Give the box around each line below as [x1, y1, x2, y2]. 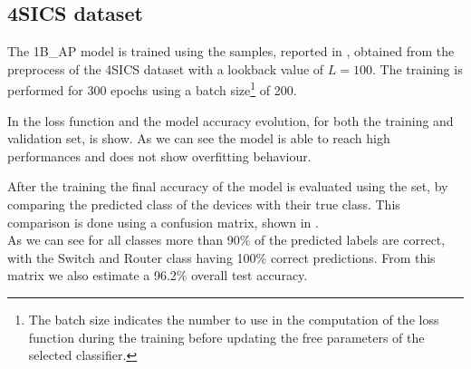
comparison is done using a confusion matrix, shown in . [7, 212, 319, 231]
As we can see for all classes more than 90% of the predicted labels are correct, [7, 230, 446, 249]
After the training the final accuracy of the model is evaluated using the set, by [7, 177, 448, 196]
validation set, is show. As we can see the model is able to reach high [7, 129, 390, 148]
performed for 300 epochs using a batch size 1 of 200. [7, 78, 297, 100]
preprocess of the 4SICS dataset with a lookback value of [7, 59, 324, 78]
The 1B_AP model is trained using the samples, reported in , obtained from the [7, 42, 455, 61]
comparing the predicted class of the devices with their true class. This [7, 195, 400, 214]
